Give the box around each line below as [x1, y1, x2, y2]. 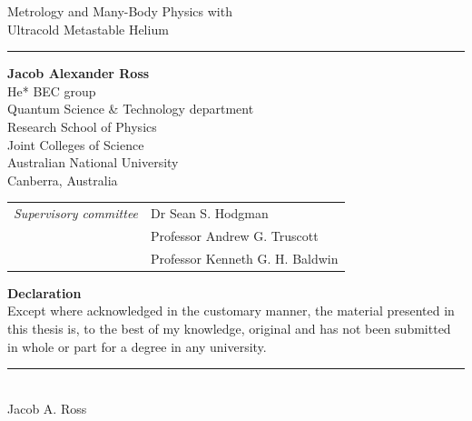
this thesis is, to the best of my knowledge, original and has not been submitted [7, 319, 451, 338]
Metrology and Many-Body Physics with [7, 2, 232, 20]
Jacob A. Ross [7, 398, 87, 417]
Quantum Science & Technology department [7, 99, 254, 118]
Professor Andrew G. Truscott [151, 226, 319, 245]
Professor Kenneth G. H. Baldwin [151, 248, 339, 267]
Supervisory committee [14, 204, 139, 223]
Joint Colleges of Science [7, 135, 144, 154]
